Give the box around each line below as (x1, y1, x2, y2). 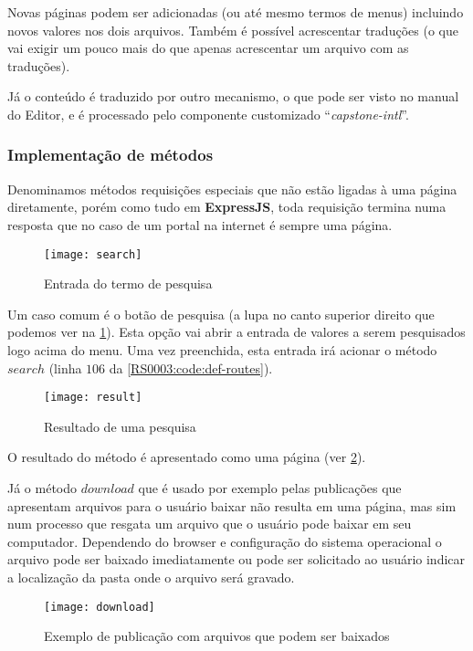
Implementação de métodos (7, 143, 214, 166)
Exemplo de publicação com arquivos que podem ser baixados (44, 626, 390, 646)
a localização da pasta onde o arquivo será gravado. (7, 568, 295, 586)
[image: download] (44, 600, 155, 614)
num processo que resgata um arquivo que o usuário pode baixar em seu (7, 514, 412, 533)
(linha (48, 358, 82, 377)
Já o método (7, 478, 78, 498)
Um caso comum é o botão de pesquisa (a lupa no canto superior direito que (7, 304, 435, 323)
